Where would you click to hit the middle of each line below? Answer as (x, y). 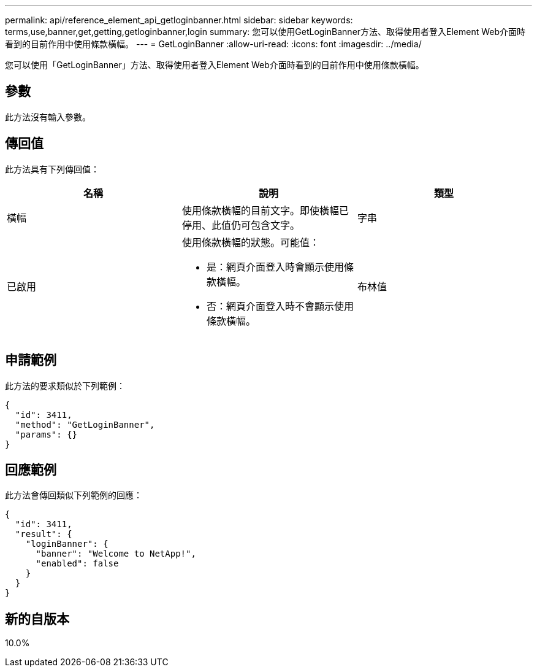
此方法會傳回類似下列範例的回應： (74, 495)
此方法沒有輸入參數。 (48, 117)
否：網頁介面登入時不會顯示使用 (280, 306)
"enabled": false (77, 564)
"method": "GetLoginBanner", (85, 424)
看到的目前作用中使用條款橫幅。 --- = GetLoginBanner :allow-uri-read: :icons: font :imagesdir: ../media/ (213, 44)
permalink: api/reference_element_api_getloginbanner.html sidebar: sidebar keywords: (179, 20)
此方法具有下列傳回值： (52, 169)
